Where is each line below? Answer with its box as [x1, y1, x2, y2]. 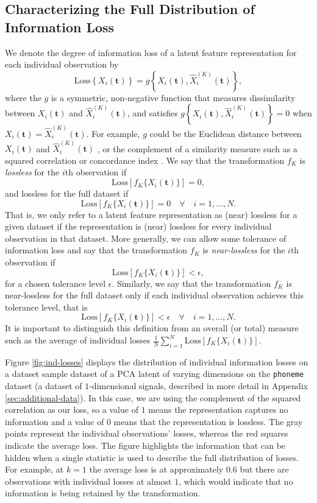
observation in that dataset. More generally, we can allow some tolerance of [5, 231, 287, 244]
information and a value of [5, 415, 104, 427]
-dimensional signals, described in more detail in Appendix [89, 379, 308, 392]
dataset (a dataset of [5, 379, 82, 392]
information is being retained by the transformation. [5, 487, 201, 499]
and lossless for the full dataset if [5, 187, 129, 200]
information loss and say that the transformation [5, 244, 188, 256]
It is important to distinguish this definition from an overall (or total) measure [5, 322, 299, 334]
